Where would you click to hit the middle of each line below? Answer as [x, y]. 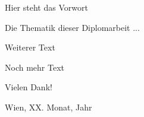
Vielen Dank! [29, 87]
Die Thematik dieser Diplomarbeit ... [72, 27]
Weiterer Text [30, 47]
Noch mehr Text [35, 67]
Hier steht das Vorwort [46, 7]
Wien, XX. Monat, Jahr [48, 107]
